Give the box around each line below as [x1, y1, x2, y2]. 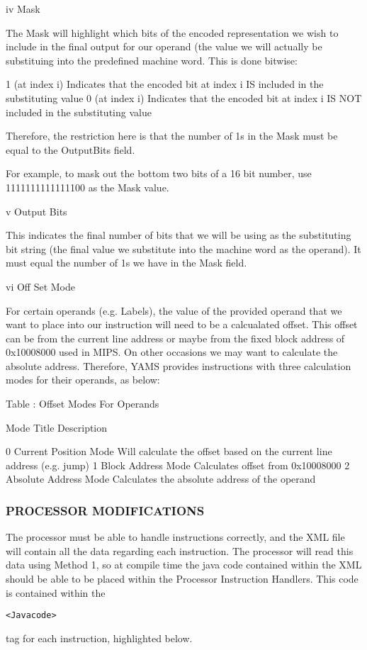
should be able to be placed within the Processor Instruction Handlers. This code [6, 571, 358, 586]
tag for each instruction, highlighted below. [6, 630, 193, 645]
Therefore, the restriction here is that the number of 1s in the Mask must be [6, 128, 338, 143]
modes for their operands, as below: [6, 372, 160, 387]
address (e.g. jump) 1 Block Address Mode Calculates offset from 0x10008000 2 [6, 457, 350, 472]
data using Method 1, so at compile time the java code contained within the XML [6, 557, 362, 572]
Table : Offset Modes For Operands [6, 396, 159, 411]
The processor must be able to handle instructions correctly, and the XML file [6, 529, 345, 544]
